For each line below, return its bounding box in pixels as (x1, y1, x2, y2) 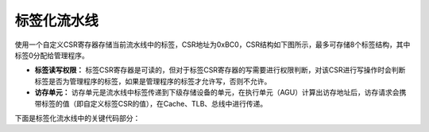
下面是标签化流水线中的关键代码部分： (14, 113, 141, 122)
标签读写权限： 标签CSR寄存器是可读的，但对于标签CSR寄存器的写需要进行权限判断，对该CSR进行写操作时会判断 (34, 65, 406, 75)
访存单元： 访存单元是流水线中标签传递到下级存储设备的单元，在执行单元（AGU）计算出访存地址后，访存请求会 (34, 87, 400, 97)
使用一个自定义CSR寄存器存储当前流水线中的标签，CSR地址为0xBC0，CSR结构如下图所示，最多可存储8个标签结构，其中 (14, 40, 411, 49)
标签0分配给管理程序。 (14, 50, 89, 60)
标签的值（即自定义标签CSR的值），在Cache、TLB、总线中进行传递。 (41, 99, 268, 108)
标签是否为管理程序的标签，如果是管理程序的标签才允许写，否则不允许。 (34, 76, 272, 86)
